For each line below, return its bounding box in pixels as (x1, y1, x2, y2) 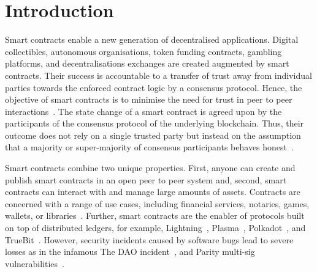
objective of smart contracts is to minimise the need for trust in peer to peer (5, 93, 292, 106)
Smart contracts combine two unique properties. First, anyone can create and (5, 161, 296, 174)
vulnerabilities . (5, 257, 64, 270)
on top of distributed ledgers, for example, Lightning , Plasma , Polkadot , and (5, 221, 306, 234)
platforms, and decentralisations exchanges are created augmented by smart (5, 57, 289, 70)
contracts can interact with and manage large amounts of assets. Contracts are (5, 185, 300, 198)
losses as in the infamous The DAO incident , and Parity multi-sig (5, 245, 255, 258)
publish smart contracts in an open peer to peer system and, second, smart (5, 173, 287, 186)
